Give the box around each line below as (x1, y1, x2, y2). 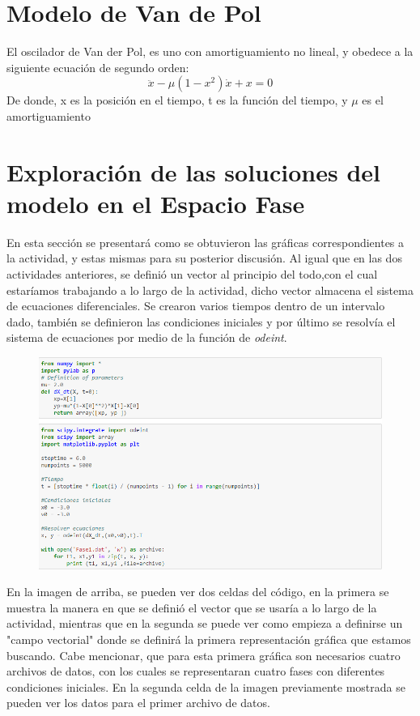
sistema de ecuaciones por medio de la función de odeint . (6, 329, 287, 346)
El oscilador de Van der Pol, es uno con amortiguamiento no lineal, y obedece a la (6, 43, 414, 60)
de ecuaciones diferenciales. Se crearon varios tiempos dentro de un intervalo (6, 297, 385, 314)
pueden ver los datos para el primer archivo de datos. (6, 694, 270, 711)
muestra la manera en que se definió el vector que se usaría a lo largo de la (6, 599, 377, 616)
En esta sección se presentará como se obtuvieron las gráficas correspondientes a (6, 233, 405, 250)
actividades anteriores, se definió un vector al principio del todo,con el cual (6, 266, 378, 282)
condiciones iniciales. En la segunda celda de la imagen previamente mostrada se (6, 678, 405, 695)
